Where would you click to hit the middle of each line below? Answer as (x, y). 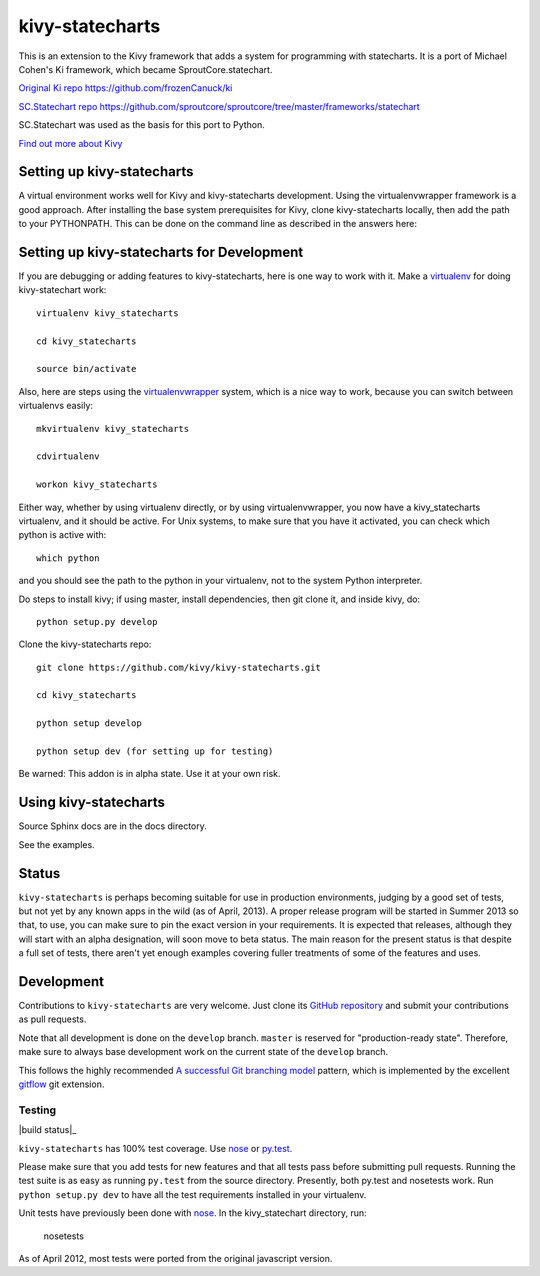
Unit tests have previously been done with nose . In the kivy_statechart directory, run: (192, 1213)
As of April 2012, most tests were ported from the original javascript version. (175, 1258)
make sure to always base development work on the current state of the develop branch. (203, 1052)
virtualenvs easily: (56, 406)
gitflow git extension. (61, 1084)
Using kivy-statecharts (91, 802)
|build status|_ (47, 1130)
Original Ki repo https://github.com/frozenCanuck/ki (125, 88)
